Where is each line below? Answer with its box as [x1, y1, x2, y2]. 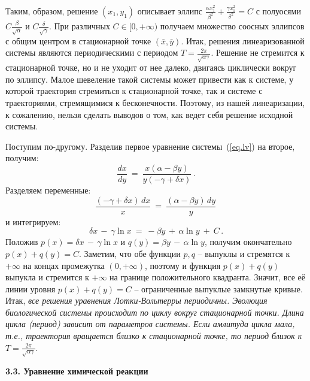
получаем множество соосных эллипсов [160, 19, 305, 32]
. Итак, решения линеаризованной [181, 34, 305, 47]
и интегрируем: [5, 215, 61, 228]
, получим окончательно [204, 235, 292, 248]
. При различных [48, 19, 110, 32]
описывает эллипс [137, 4, 202, 17]
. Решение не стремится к [211, 46, 305, 59]
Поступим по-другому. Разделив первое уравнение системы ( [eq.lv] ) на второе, [5, 140, 295, 152]
